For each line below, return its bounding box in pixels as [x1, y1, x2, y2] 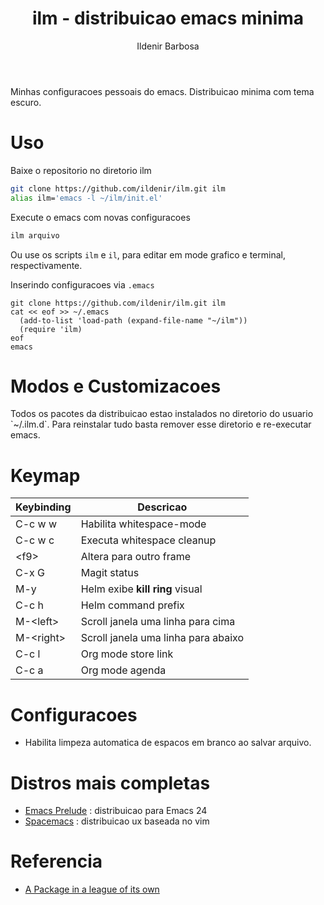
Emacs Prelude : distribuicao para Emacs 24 [24, 805, 208, 817]
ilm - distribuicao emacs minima [31, 7, 305, 30]
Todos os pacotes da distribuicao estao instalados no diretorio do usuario [10, 408, 314, 420]
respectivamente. [10, 259, 83, 271]
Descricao [137, 500, 188, 514]
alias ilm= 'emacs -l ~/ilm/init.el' [10, 193, 163, 203]
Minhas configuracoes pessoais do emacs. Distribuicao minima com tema [10, 85, 315, 97]
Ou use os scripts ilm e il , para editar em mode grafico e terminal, [10, 248, 286, 261]
